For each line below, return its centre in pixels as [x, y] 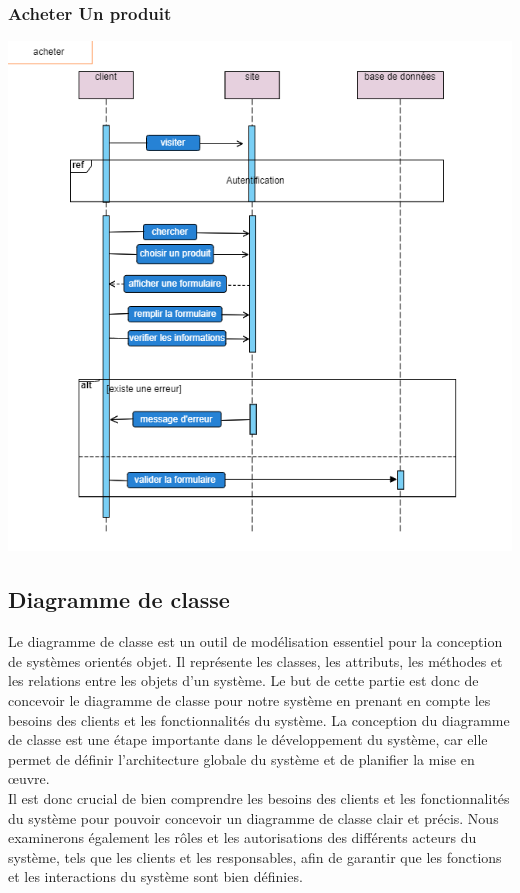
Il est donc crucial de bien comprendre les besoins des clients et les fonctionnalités [259, 797]
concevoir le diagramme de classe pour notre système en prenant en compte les [249, 699]
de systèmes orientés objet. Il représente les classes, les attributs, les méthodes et [255, 660]
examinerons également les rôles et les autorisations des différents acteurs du [242, 837]
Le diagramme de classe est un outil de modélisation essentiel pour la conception [255, 641]
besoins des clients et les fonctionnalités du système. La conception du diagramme [259, 719]
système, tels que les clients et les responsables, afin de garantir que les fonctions [255, 856]
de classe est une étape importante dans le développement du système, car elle [248, 739]
